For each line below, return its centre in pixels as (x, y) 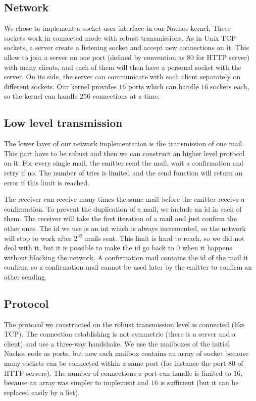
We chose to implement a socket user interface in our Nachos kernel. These (117, 28)
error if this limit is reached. (47, 182)
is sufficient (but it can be (199, 382)
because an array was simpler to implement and (77, 382)
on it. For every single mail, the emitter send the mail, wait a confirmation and (124, 163)
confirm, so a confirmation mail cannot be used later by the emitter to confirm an (128, 267)
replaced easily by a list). (42, 392)
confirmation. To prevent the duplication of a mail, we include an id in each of (123, 208)
